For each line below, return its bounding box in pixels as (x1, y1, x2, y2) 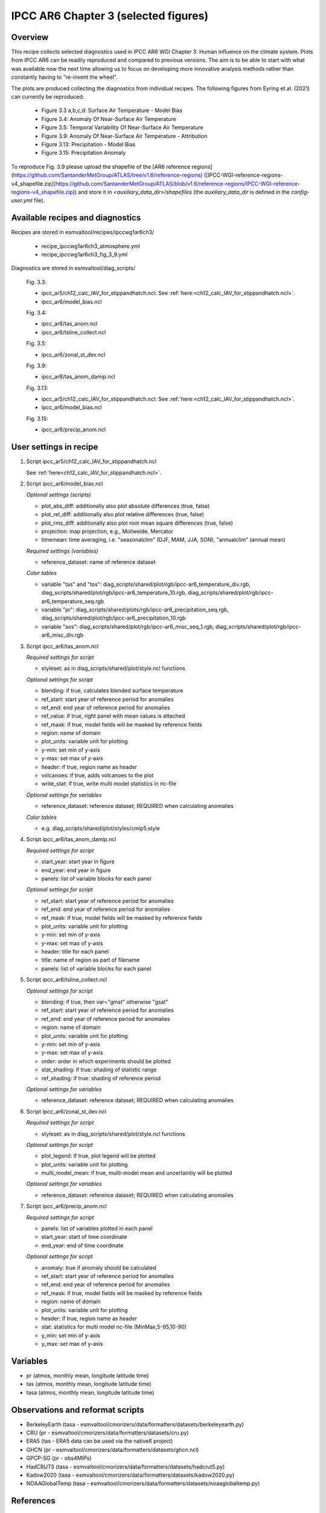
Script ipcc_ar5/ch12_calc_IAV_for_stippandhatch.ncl (26, 458, 157, 465)
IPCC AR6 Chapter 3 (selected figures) (11, 9, 208, 22)
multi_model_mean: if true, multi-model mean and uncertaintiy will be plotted (41, 1169, 232, 1177)
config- (290, 188, 310, 195)
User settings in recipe (11, 442, 98, 452)
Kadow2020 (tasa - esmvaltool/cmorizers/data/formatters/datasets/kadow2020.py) (26, 1471, 235, 1479)
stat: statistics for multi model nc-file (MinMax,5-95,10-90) (41, 1323, 187, 1331)
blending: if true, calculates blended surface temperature (41, 687, 184, 694)
